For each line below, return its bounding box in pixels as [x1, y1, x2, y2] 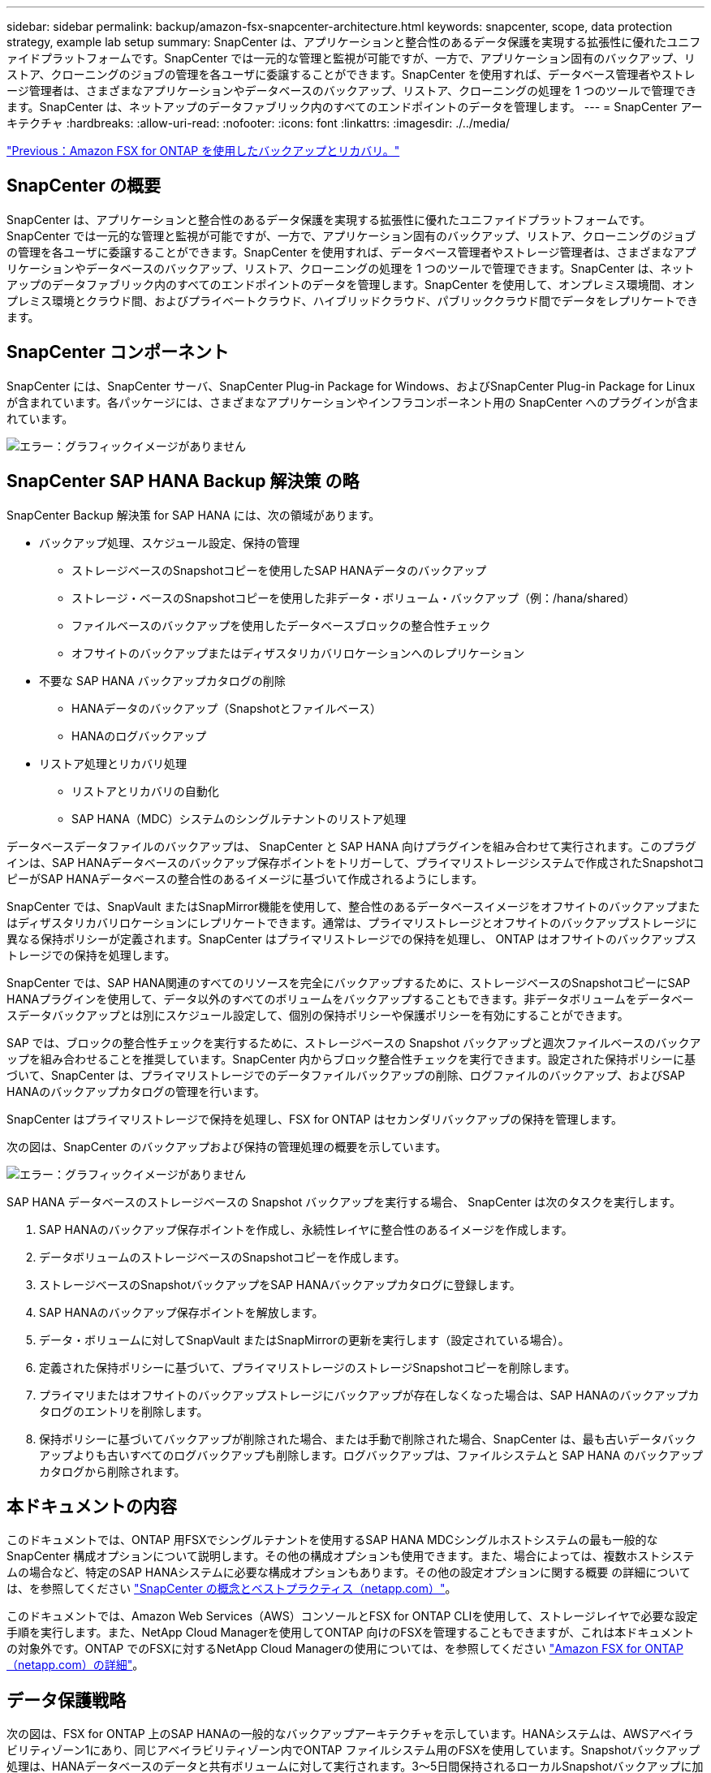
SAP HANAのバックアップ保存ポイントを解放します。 [39, 1305, 324, 1319]
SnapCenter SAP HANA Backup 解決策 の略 [6, 471, 360, 492]
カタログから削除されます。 [39, 1464, 186, 1478]
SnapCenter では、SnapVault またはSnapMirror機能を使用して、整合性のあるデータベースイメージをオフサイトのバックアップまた [6, 899, 700, 913]
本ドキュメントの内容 [6, 1495, 177, 1516]
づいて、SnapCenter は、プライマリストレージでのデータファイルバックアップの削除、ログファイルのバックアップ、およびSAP [6, 1068, 685, 1082]
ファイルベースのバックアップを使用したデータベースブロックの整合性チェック [71, 618, 491, 632]
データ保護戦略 [6, 1689, 126, 1710]
